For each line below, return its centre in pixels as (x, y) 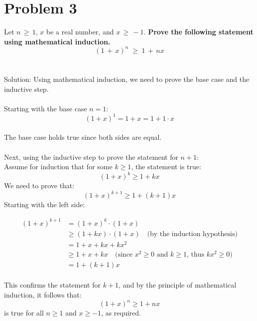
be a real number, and (80, 32)
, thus (195, 254)
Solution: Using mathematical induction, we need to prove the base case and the (127, 79)
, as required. (121, 313)
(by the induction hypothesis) (192, 234)
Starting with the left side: (45, 204)
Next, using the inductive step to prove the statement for (91, 157)
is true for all (24, 313)
